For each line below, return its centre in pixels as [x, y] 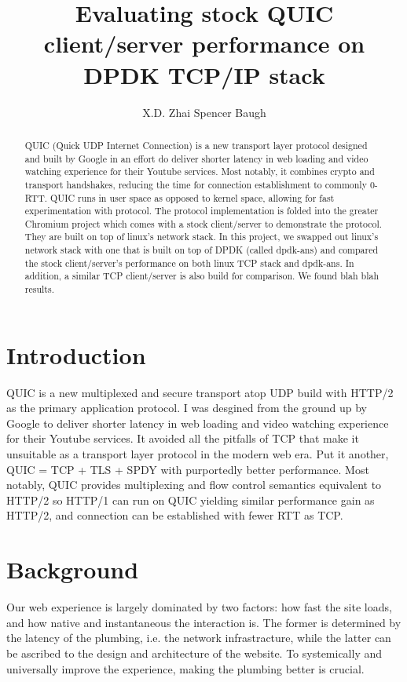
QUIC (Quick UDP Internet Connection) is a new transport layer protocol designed [196, 145]
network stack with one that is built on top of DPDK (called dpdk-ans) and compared [202, 250]
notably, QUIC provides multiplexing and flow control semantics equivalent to [194, 485]
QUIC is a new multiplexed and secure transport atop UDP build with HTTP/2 [200, 392]
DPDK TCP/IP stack [204, 74]
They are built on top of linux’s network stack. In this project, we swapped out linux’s [202, 237]
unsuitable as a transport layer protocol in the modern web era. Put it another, [198, 454]
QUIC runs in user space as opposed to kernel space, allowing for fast [192, 197]
